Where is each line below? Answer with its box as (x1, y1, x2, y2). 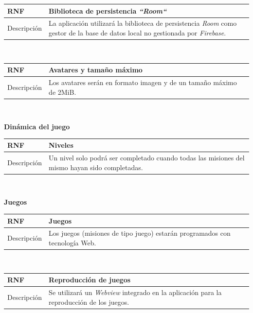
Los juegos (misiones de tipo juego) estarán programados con (49, 228, 231, 238)
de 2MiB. (49, 87, 76, 97)
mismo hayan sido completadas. (49, 162, 143, 172)
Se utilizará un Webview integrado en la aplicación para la (49, 287, 222, 297)
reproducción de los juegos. (49, 296, 129, 307)
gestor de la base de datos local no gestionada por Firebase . (49, 27, 226, 37)
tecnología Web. (49, 238, 96, 247)
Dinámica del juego (4, 122, 70, 132)
